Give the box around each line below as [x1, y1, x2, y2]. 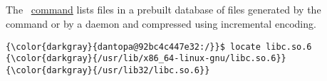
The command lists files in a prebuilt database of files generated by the [6, 2, 321, 17]
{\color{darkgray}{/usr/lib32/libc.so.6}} [6, 65, 210, 75]
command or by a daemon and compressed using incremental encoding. [6, 16, 316, 31]
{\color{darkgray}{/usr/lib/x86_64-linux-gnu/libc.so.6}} [6, 53, 286, 64]
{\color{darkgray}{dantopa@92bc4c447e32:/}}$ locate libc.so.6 [6, 41, 312, 52]
